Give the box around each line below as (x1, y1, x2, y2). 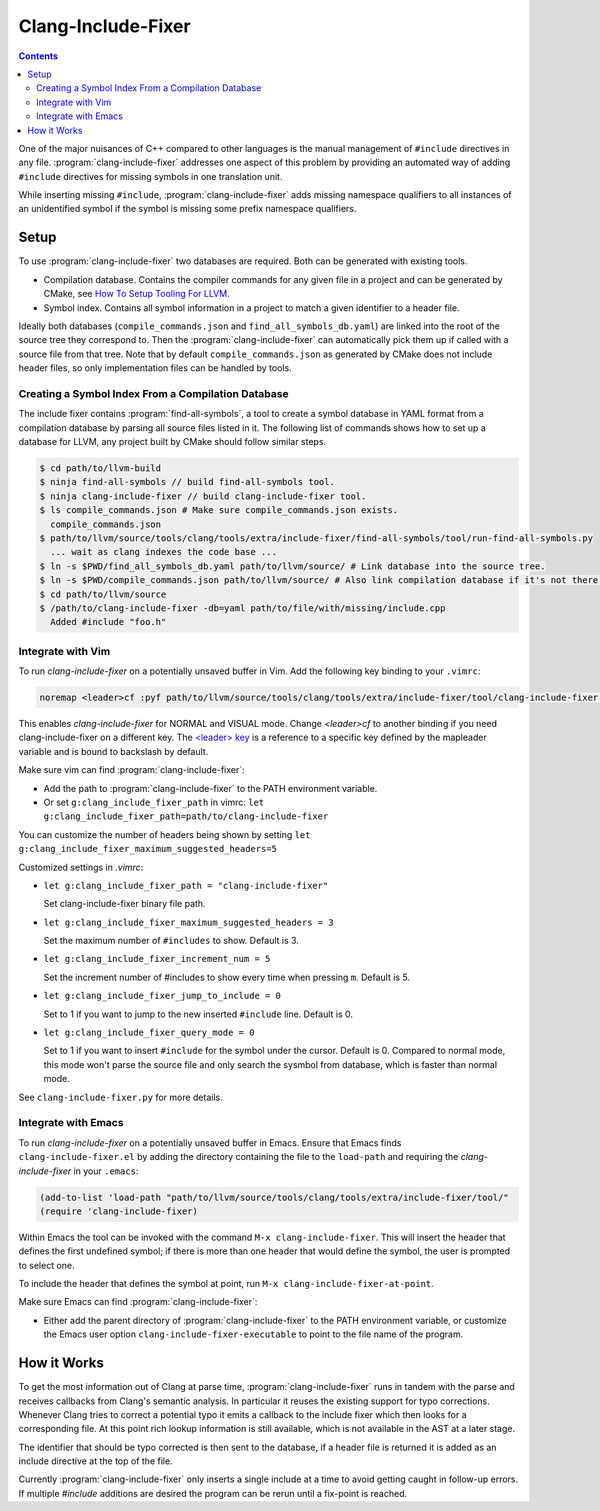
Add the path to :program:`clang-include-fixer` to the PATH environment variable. (43, 782, 378, 794)
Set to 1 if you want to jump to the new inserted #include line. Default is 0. (43, 1008, 354, 1020)
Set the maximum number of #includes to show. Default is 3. (43, 935, 300, 947)
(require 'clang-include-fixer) (39, 1205, 199, 1217)
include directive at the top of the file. (18, 1455, 174, 1467)
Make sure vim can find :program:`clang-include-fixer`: (18, 764, 245, 776)
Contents (18, 50, 59, 62)
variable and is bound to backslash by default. (18, 745, 209, 757)
